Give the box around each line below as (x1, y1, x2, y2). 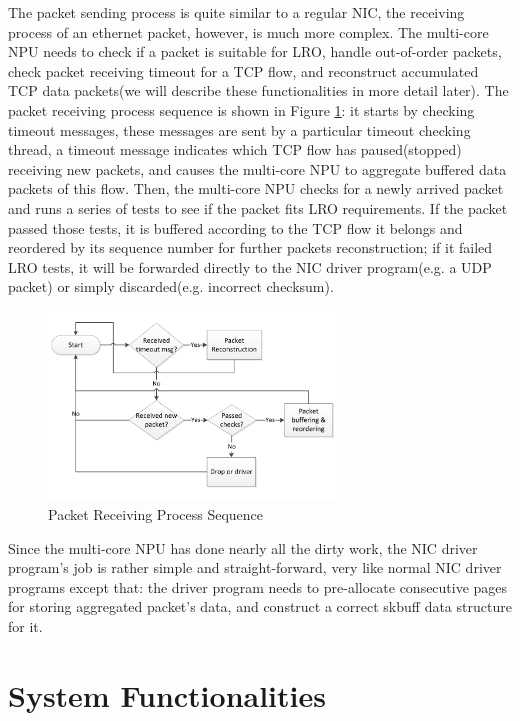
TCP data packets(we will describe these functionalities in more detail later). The (8, 80, 509, 101)
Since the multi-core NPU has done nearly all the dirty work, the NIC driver (8, 537, 478, 558)
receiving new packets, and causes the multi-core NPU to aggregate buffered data (8, 158, 507, 179)
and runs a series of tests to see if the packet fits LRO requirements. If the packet (8, 197, 508, 218)
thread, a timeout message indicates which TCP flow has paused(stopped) (8, 139, 462, 160)
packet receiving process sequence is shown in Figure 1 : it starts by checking (8, 99, 475, 120)
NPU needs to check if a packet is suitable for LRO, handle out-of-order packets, (8, 41, 502, 62)
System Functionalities (8, 674, 326, 715)
